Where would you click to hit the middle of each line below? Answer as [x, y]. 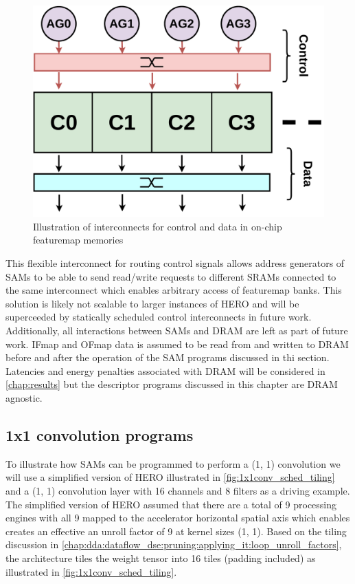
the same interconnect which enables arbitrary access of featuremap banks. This [174, 290]
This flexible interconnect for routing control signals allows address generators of [175, 263]
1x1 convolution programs [100, 434]
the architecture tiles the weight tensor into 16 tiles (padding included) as [161, 558]
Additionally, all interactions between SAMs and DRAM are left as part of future [177, 330]
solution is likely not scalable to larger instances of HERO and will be [152, 303]
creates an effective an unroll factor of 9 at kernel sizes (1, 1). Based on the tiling [176, 531]
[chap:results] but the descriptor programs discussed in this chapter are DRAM [172, 384]
